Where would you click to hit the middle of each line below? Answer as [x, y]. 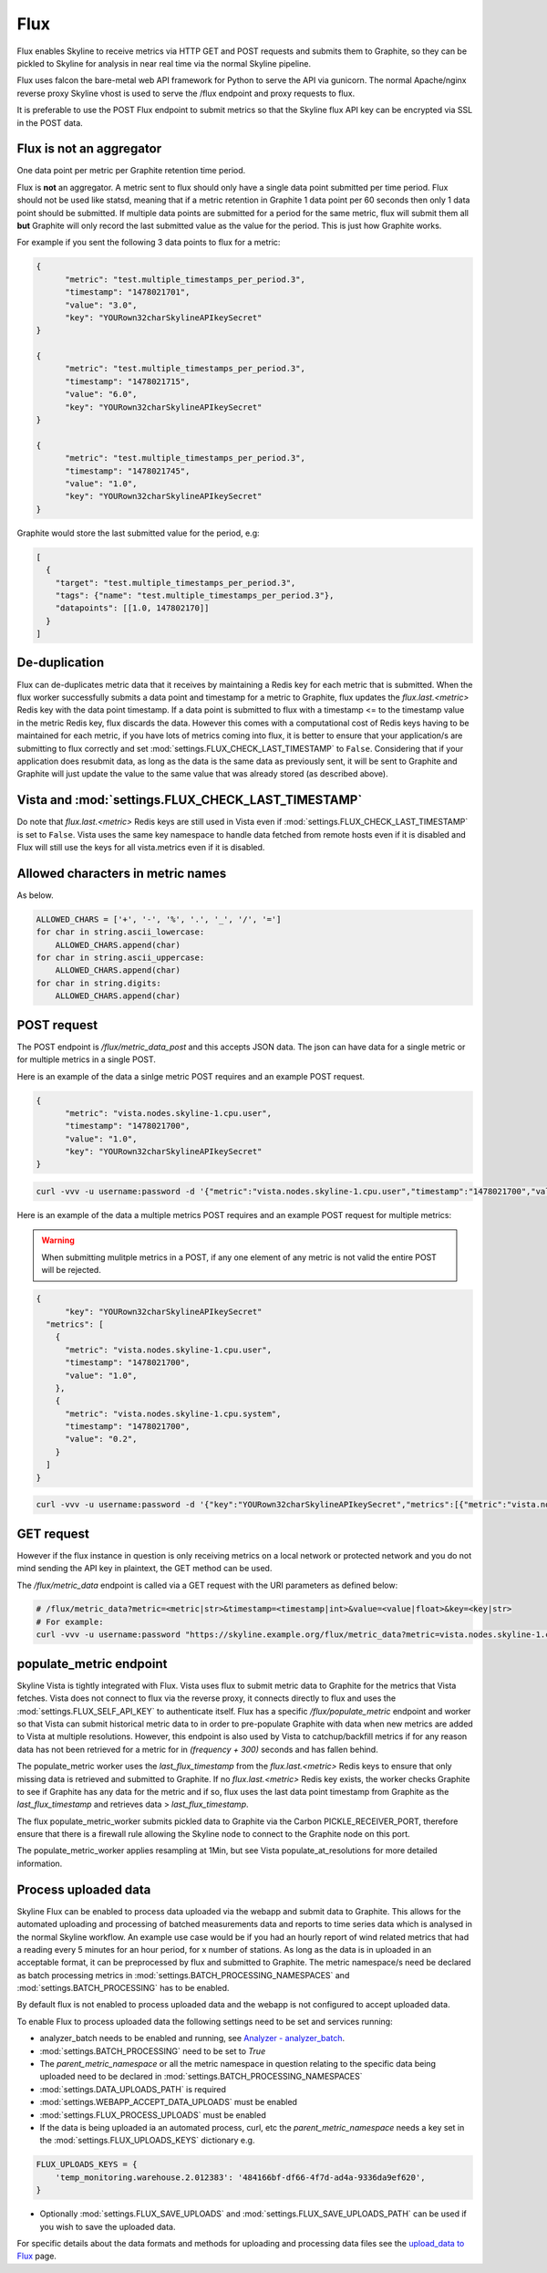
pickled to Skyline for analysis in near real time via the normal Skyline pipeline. [164, 63]
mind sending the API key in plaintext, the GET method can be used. [144, 1569]
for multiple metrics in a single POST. [87, 1059]
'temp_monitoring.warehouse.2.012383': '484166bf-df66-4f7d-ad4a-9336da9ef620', [240, 2177]
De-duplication [61, 663]
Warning [58, 1240]
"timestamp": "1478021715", [128, 381]
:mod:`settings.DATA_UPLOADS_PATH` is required [133, 2089]
